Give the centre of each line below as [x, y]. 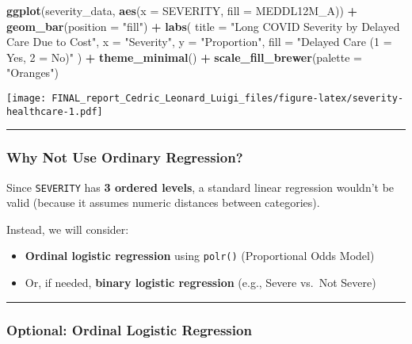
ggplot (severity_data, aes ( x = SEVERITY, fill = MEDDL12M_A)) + [182, 10]
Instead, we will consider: [68, 229]
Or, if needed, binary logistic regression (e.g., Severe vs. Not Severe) [200, 282]
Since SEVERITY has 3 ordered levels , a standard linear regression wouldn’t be [200, 187]
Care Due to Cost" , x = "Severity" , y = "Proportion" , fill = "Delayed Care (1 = [199, 42]
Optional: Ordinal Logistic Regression [129, 329]
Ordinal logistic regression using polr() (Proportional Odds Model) [200, 256]
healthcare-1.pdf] [55, 111]
